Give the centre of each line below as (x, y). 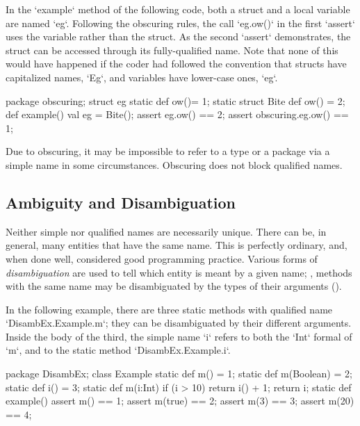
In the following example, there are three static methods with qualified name (169, 309)
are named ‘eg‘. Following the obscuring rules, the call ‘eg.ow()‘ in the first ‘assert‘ (180, 23)
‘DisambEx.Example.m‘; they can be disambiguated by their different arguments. (179, 323)
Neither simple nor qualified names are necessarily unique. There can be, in (166, 231)
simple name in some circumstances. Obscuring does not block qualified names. (174, 164)
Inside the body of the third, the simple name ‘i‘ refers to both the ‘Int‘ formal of (179, 336)
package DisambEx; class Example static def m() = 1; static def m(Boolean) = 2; (179, 374)
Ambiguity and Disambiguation (121, 202)
